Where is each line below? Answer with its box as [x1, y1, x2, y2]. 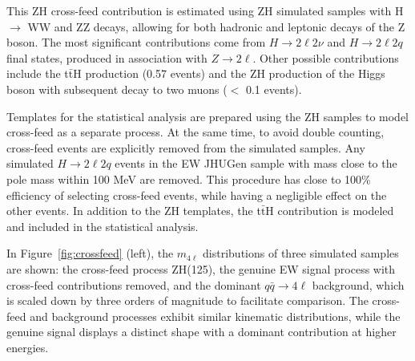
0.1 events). [245, 80, 302, 97]
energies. [6, 339, 49, 355]
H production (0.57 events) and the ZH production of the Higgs [73, 65, 385, 82]
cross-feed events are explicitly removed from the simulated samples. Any [6, 139, 365, 156]
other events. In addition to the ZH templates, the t [6, 202, 261, 219]
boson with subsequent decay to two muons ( [6, 80, 228, 97]
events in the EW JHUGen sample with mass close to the [115, 155, 397, 172]
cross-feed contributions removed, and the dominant [6, 276, 261, 293]
